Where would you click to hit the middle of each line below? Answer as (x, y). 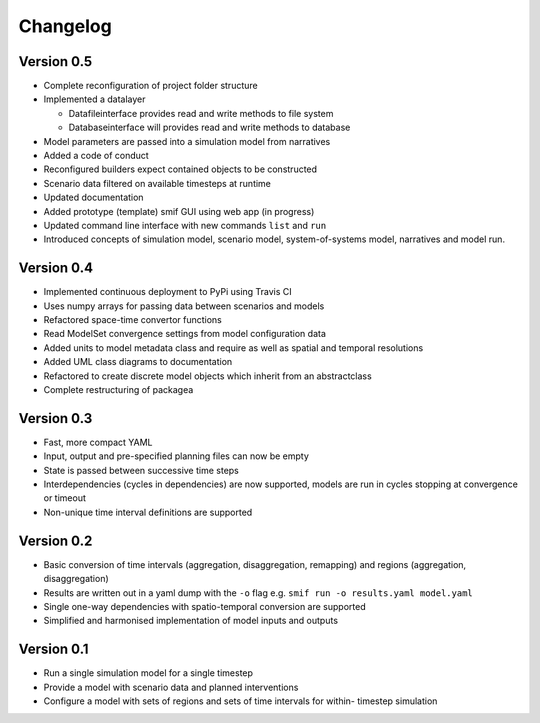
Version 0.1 (53, 649)
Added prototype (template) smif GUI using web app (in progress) (179, 211)
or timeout (65, 498)
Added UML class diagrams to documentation (138, 362)
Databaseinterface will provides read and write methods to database (209, 127)
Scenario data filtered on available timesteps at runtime (157, 183)
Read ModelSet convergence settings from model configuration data (185, 334)
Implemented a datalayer (94, 99)
